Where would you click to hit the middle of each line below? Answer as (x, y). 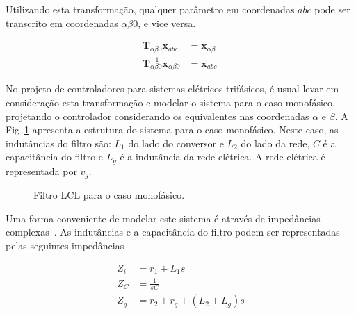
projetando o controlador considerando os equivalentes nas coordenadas (157, 116)
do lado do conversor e (176, 143)
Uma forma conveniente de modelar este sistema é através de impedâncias (163, 218)
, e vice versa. (167, 23)
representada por (41, 171)
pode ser (332, 9)
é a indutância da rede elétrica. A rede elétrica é (222, 157)
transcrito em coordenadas (62, 23)
